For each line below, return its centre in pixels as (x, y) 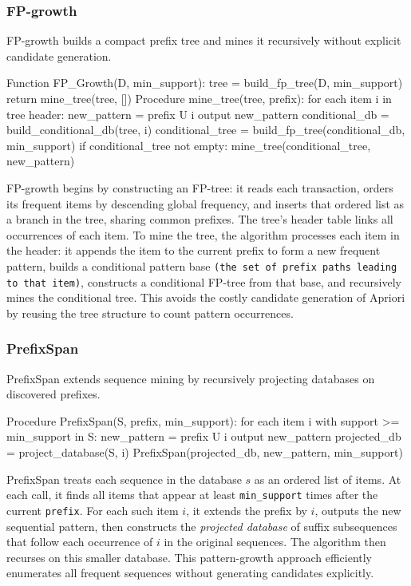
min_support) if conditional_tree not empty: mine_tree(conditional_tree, (189, 145)
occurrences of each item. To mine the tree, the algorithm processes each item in (203, 234)
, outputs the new (358, 510)
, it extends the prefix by (247, 510)
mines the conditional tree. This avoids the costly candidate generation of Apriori (206, 297)
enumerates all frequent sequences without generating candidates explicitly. (190, 573)
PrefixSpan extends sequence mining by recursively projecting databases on (191, 378)
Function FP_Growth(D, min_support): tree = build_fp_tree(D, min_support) (205, 83)
